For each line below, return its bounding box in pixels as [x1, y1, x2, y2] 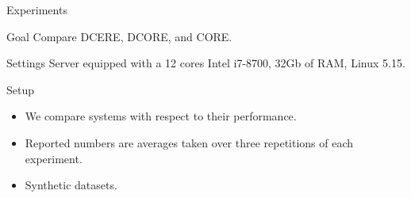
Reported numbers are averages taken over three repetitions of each [25, 134, 354, 150]
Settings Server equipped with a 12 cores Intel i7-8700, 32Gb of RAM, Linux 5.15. [6, 55, 405, 71]
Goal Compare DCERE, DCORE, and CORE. [6, 28, 232, 44]
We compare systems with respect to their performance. [25, 108, 297, 124]
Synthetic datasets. [25, 177, 117, 193]
